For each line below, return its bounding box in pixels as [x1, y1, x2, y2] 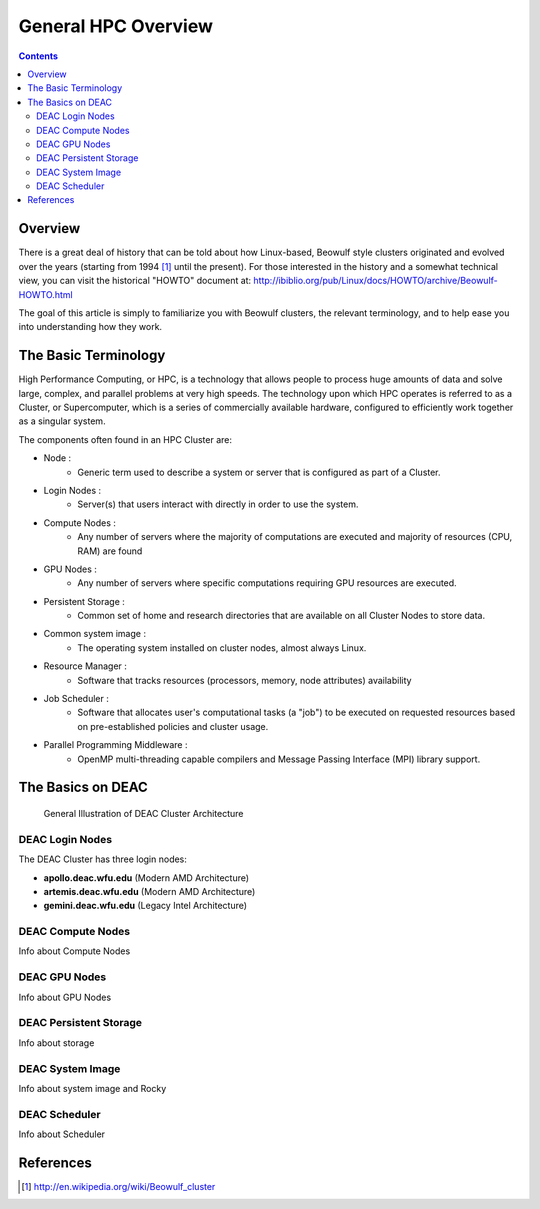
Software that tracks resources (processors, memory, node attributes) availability [77, 674, 412, 686]
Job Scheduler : [43, 693, 109, 705]
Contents [18, 50, 59, 62]
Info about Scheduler [18, 1128, 105, 1140]
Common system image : [43, 628, 147, 640]
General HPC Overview [18, 15, 214, 37]
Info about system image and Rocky [18, 1082, 167, 1094]
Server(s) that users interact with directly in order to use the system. [77, 498, 359, 510]
